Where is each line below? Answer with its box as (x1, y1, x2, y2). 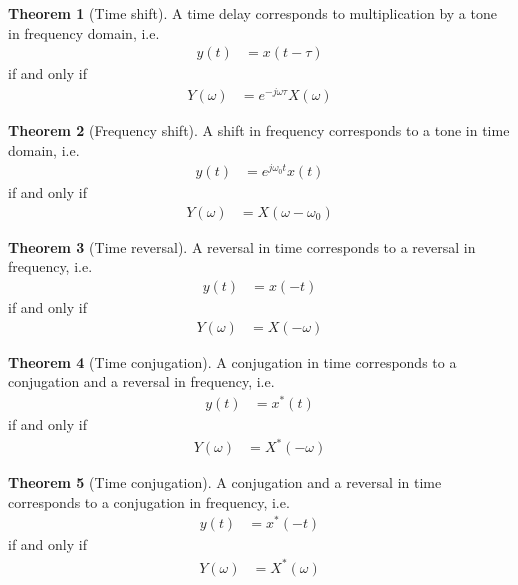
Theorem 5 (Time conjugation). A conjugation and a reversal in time (8, 472, 442, 493)
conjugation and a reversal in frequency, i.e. (8, 371, 275, 392)
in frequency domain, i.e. (8, 22, 160, 43)
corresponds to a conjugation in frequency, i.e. (8, 491, 290, 512)
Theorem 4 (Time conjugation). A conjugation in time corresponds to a (8, 351, 457, 372)
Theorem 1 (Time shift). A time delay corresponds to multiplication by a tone (8, 3, 497, 23)
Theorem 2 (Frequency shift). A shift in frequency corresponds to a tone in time (8, 119, 510, 140)
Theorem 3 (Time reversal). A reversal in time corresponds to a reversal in (8, 236, 476, 257)
